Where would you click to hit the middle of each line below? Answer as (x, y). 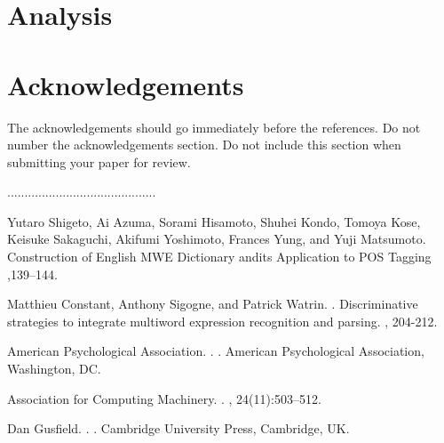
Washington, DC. (54, 369)
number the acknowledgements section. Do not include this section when (204, 145)
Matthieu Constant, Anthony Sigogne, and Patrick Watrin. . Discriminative (213, 304)
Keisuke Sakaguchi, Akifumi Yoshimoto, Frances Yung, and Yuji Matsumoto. (217, 239)
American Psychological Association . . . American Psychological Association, (216, 351)
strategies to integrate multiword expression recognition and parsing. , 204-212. (222, 321)
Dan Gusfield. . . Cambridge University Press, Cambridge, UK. (178, 428)
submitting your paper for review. (99, 161)
